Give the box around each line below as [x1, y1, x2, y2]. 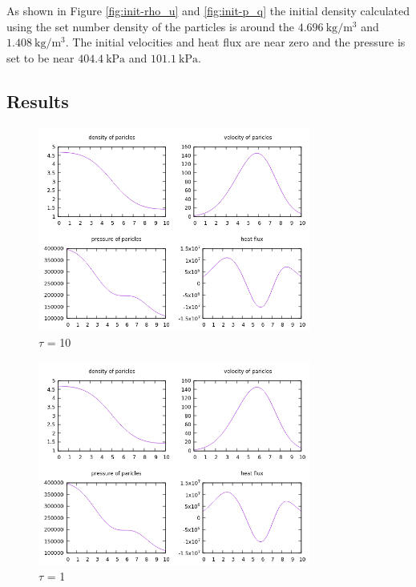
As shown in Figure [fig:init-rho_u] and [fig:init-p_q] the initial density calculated [6, 2, 410, 18]
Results [6, 88, 69, 113]
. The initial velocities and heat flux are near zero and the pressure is [65, 34, 406, 50]
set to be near [6, 49, 75, 66]
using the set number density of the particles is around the [6, 18, 295, 34]
